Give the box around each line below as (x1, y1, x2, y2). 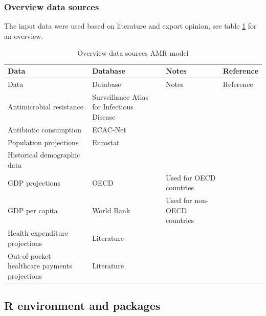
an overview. (4, 30, 43, 41)
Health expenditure (8, 228, 68, 238)
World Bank (92, 205, 130, 215)
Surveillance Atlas (92, 91, 148, 102)
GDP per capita (8, 205, 58, 215)
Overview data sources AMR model (77, 48, 189, 58)
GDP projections (8, 177, 60, 188)
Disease (92, 111, 116, 122)
